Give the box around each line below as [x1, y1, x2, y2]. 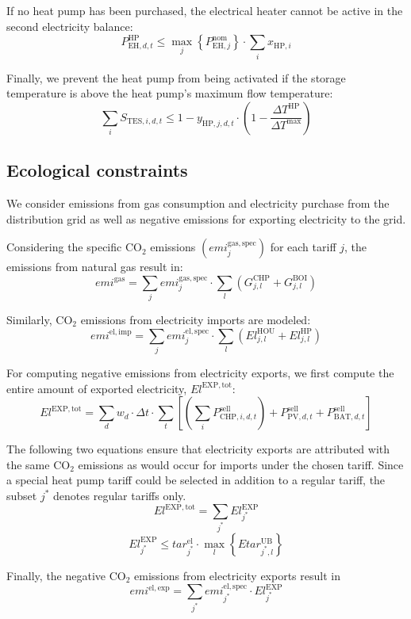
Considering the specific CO [6, 239, 142, 255]
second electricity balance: [6, 17, 133, 34]
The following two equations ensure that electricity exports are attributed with [6, 441, 390, 457]
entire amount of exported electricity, [6, 380, 187, 396]
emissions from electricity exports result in [134, 567, 340, 583]
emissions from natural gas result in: [6, 258, 183, 275]
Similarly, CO [6, 311, 73, 328]
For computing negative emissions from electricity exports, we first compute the [6, 364, 394, 380]
